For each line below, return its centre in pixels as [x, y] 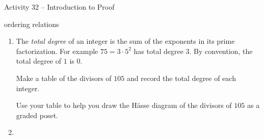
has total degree [159, 51]
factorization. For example [57, 51]
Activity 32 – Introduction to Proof [59, 7]
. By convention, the [221, 51]
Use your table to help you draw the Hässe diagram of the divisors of [124, 105]
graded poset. [37, 115]
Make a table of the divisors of [64, 78]
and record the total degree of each [181, 78]
